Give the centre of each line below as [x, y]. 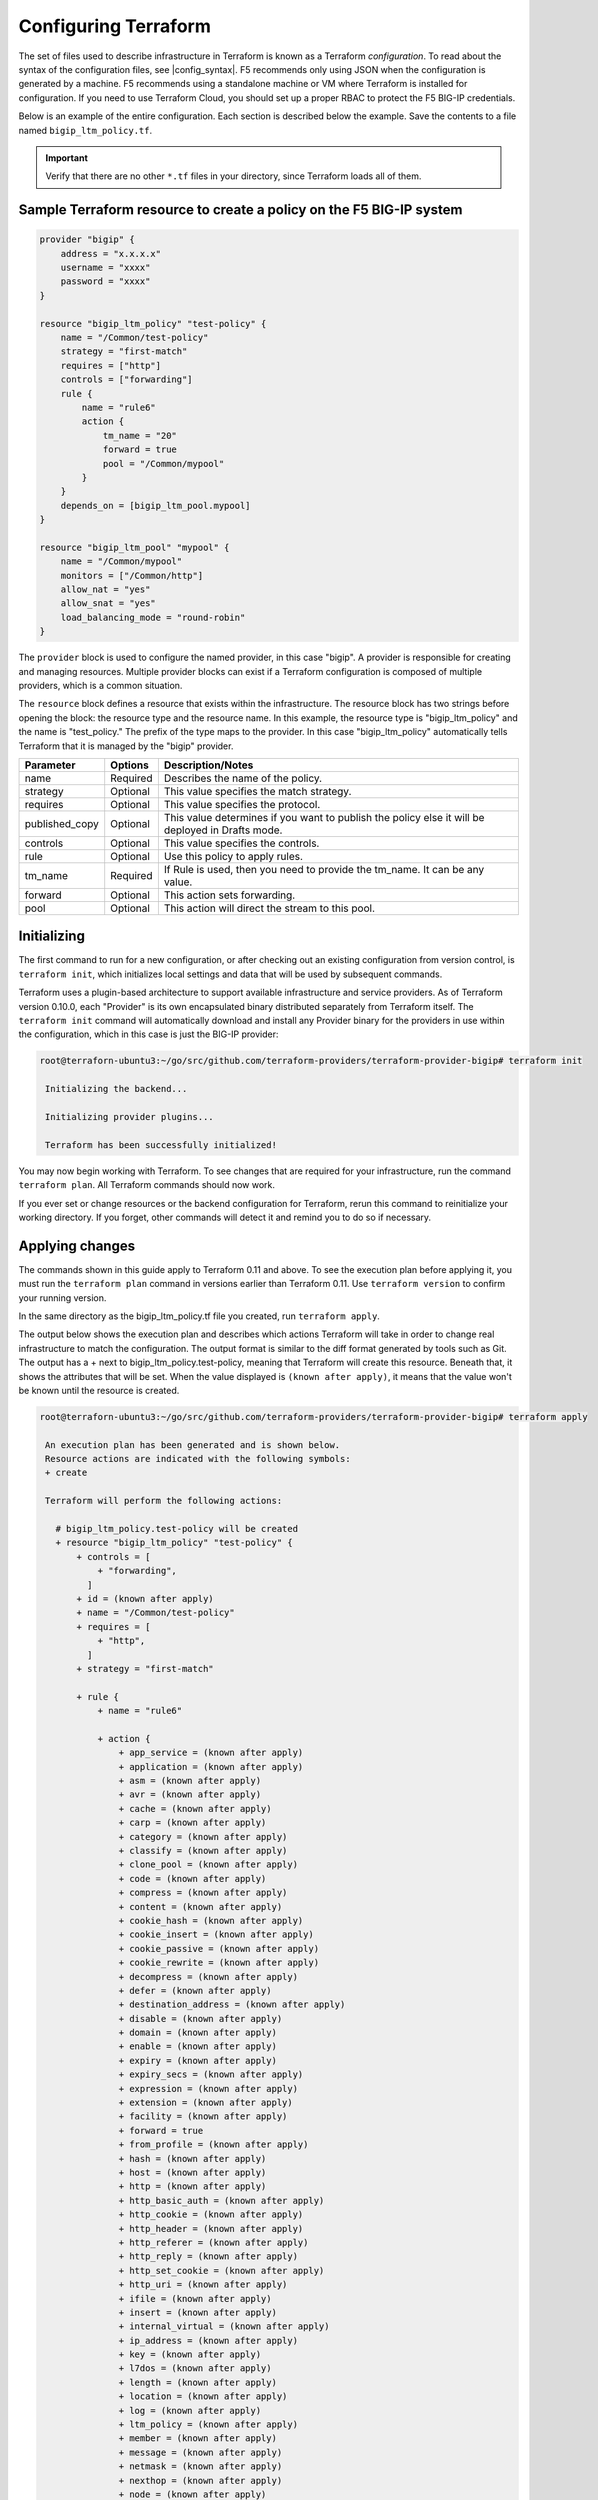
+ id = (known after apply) [145, 1598]
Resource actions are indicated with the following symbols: [198, 1459]
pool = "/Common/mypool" [163, 463]
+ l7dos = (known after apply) [195, 2368]
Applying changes [76, 1245]
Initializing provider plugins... [129, 1116]
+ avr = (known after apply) [190, 1794]
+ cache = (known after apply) [195, 1808]
